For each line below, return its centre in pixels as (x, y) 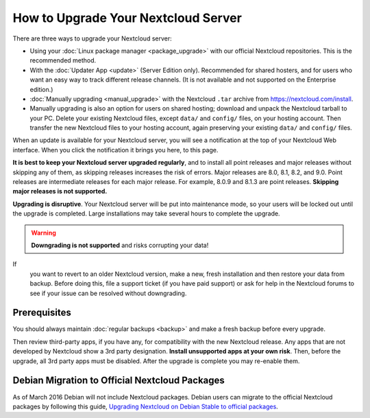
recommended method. (63, 60)
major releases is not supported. (60, 191)
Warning (44, 233)
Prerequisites (42, 313)
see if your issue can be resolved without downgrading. (108, 293)
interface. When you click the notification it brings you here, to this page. (115, 150)
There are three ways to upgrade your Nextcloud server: (92, 38)
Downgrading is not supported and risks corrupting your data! (120, 245)
